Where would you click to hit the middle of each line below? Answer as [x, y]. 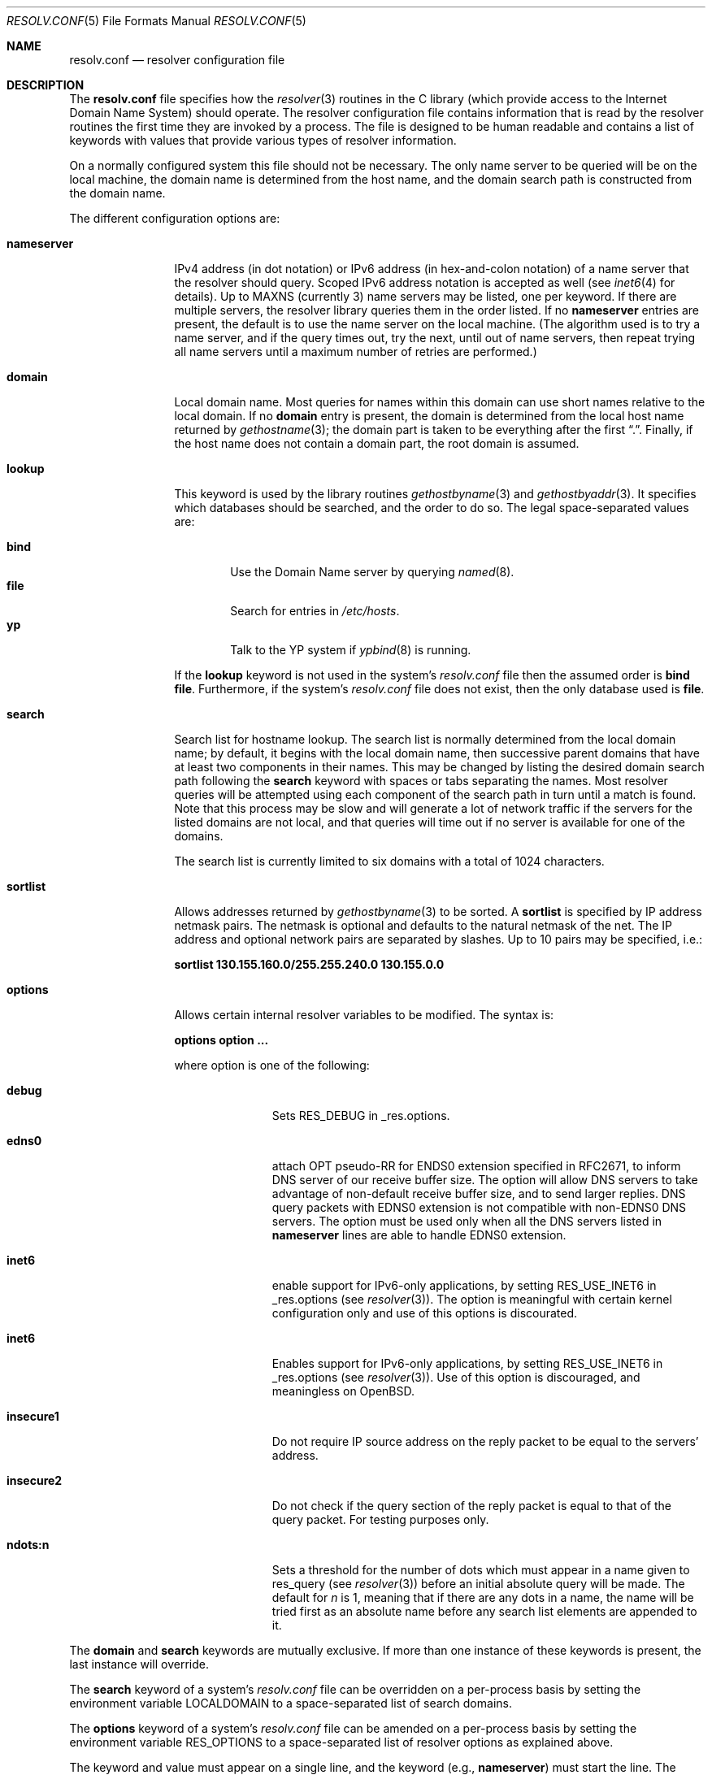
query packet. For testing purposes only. [380, 1519]
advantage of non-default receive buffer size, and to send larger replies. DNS [479, 1193]
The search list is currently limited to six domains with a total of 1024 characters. [389, 861]
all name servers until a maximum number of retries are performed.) [356, 352]
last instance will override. [139, 1664]
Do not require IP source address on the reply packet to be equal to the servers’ [485, 1441]
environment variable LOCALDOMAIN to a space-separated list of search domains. [291, 1703]
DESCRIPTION [46, 85]
